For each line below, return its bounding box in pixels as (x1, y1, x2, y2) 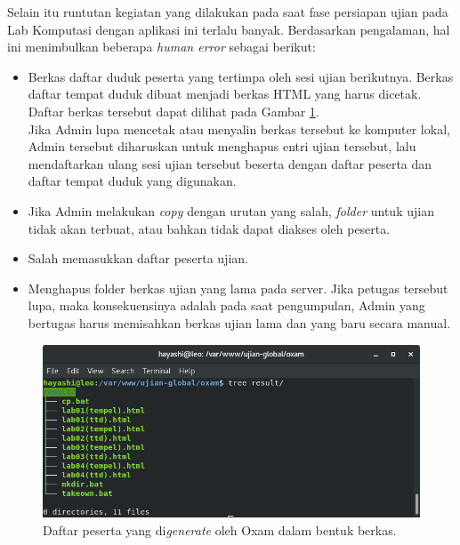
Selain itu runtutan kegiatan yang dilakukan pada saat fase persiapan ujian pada (7, 3, 448, 20)
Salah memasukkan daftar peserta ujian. (28, 249, 249, 268)
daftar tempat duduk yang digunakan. (28, 172, 237, 190)
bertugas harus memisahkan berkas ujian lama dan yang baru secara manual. (28, 313, 451, 332)
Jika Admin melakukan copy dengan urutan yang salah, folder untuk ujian (28, 201, 434, 220)
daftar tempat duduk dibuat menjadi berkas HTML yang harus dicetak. (28, 84, 422, 103)
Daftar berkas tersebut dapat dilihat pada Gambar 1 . (28, 101, 319, 120)
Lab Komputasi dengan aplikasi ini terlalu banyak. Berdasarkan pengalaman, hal (7, 20, 450, 38)
